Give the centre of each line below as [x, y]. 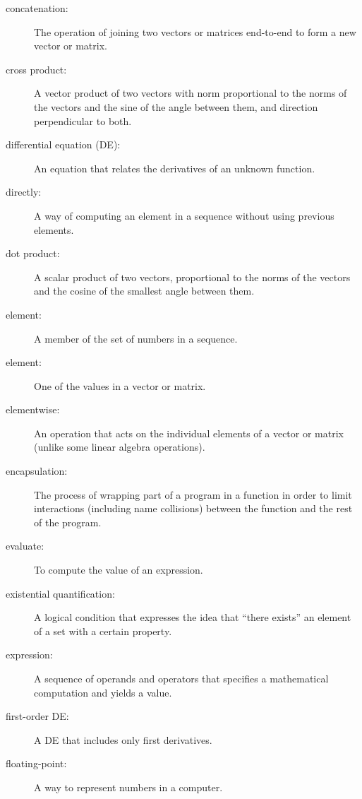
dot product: [33, 253]
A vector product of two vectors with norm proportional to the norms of [191, 93]
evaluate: [25, 546]
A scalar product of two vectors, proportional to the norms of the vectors [192, 277]
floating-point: [36, 763]
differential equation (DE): [63, 144]
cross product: [36, 69]
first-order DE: [37, 716]
